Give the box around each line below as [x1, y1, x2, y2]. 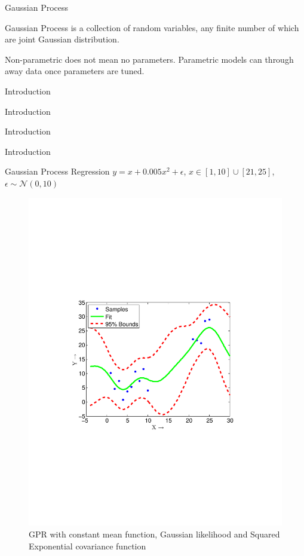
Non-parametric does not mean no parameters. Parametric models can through [5, 53, 294, 65]
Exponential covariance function [29, 539, 146, 552]
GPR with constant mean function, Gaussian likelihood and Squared [29, 528, 280, 540]
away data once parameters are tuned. [5, 65, 145, 77]
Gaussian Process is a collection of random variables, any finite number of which [5, 21, 299, 33]
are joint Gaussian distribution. [5, 33, 119, 45]
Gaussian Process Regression [5, 165, 110, 178]
